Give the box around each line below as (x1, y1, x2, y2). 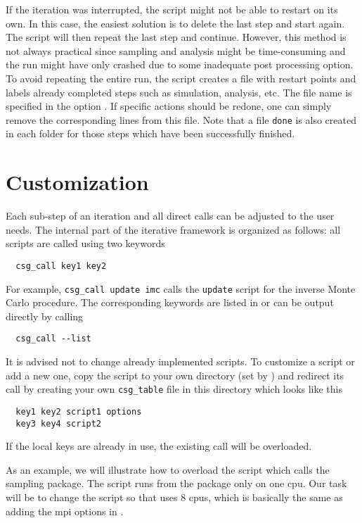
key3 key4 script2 (15, 418, 102, 429)
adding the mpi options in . (6, 503, 124, 518)
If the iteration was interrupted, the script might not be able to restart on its (6, 2, 338, 16)
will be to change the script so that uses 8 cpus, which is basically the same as (6, 490, 343, 504)
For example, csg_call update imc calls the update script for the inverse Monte (6, 281, 356, 296)
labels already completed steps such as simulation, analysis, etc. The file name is (6, 84, 352, 99)
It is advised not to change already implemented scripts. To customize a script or (6, 354, 355, 369)
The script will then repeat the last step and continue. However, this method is (6, 30, 347, 44)
